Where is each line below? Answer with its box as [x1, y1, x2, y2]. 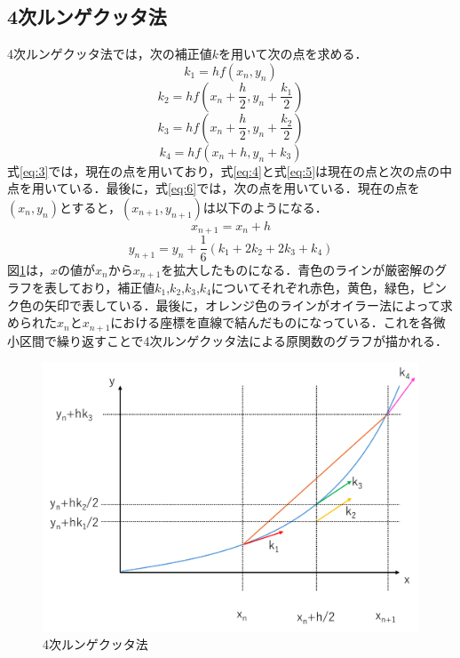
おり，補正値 [81, 277, 155, 296]
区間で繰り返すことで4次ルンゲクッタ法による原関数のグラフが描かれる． [19, 331, 448, 349]
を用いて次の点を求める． [218, 44, 368, 63]
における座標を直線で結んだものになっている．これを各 [110, 313, 433, 332]
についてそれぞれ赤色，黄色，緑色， [210, 277, 423, 296]
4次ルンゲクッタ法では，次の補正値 [7, 44, 212, 63]
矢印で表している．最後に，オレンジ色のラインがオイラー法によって [44, 295, 440, 314]
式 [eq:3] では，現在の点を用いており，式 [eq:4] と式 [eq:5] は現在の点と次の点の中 [7, 161, 453, 180]
